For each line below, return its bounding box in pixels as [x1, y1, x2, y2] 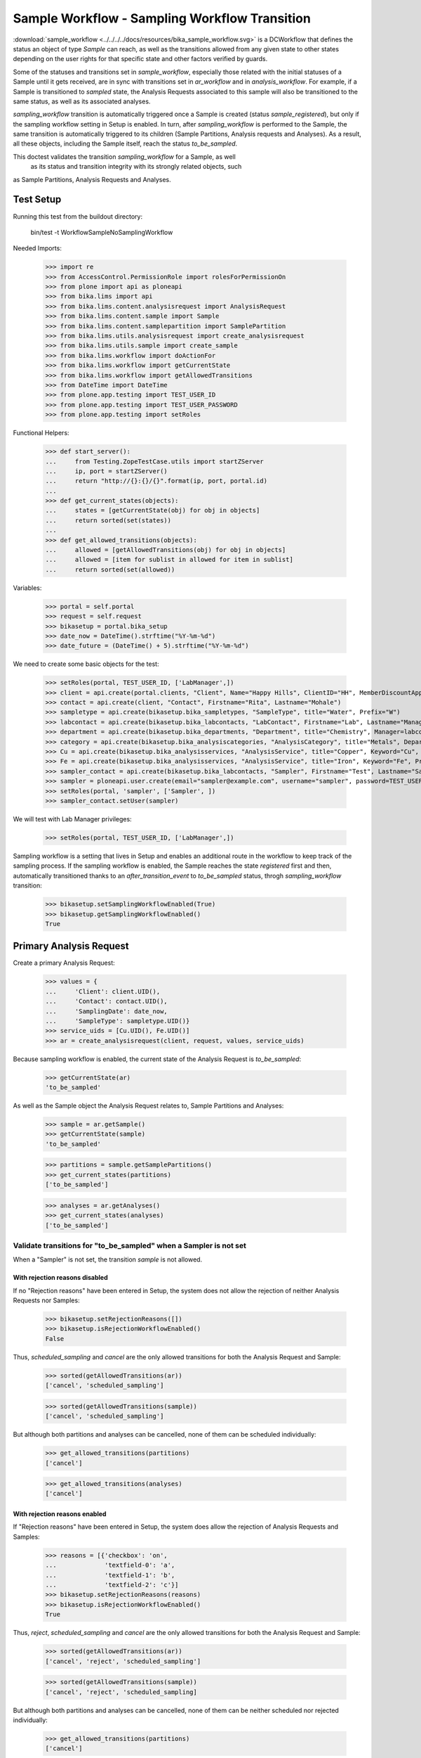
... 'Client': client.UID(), [45, 987, 161, 995]
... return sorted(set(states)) [45, 516, 172, 524]
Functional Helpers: [13, 429, 69, 437]
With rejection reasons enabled [13, 1510, 107, 1518]
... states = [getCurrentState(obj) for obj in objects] [45, 506, 260, 515]
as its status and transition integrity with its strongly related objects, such [30, 162, 242, 171]
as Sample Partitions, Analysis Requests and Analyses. [13, 175, 171, 184]
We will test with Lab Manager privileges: [13, 814, 133, 823]
